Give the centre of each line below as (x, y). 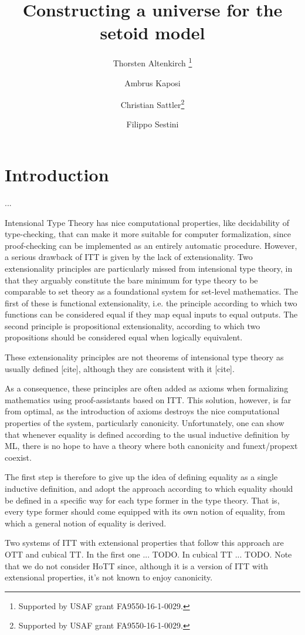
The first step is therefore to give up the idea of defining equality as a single (141, 477)
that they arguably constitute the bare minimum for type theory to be (131, 280)
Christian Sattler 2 (152, 104)
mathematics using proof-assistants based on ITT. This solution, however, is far (148, 399)
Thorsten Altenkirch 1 (152, 62)
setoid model (152, 33)
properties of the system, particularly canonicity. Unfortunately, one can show (145, 423)
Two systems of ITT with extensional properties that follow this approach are (144, 543)
